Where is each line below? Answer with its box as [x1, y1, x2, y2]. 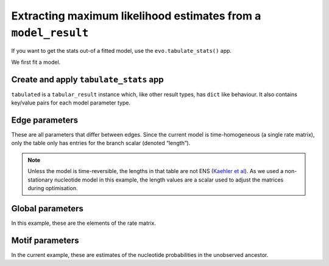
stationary [27, 176, 53, 183]
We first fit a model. [11, 58, 61, 66]
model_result [11, 26, 89, 39]
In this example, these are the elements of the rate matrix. [11, 219, 157, 227]
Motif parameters [11, 235, 79, 245]
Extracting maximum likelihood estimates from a [11, 9, 261, 22]
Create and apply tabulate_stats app [11, 74, 164, 84]
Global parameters [11, 203, 83, 214]
